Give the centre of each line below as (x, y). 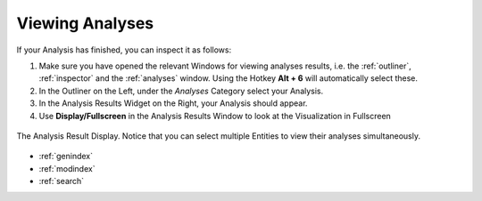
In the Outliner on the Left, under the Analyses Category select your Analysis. (181, 91)
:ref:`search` (62, 181)
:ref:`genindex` (66, 157)
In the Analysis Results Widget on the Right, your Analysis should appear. (173, 103)
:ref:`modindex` (67, 168)
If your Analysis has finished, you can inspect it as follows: (124, 50)
